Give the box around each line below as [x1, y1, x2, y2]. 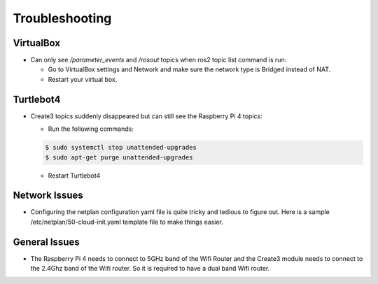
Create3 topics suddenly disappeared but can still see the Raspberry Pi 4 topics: [30, 112, 262, 120]
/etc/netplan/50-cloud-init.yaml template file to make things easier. [30, 218, 224, 226]
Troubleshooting [13, 10, 112, 26]
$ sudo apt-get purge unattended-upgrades [45, 153, 193, 161]
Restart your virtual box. [48, 75, 118, 83]
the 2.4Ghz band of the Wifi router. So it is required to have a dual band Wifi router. [30, 264, 270, 273]
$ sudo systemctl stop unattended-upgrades [45, 143, 197, 152]
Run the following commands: [48, 125, 134, 133]
